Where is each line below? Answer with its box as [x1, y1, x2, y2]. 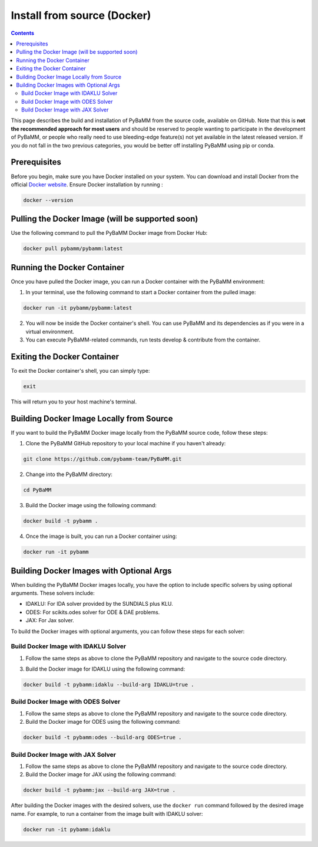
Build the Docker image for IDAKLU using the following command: [25, 665, 185, 672]
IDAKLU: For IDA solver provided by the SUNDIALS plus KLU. [25, 600, 173, 608]
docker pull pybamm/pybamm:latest [23, 245, 123, 252]
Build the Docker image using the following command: [25, 502, 157, 509]
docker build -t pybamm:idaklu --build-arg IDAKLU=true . [23, 681, 194, 688]
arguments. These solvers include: [11, 589, 95, 596]
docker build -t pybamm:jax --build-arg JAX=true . [23, 787, 176, 793]
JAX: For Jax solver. [25, 617, 75, 624]
